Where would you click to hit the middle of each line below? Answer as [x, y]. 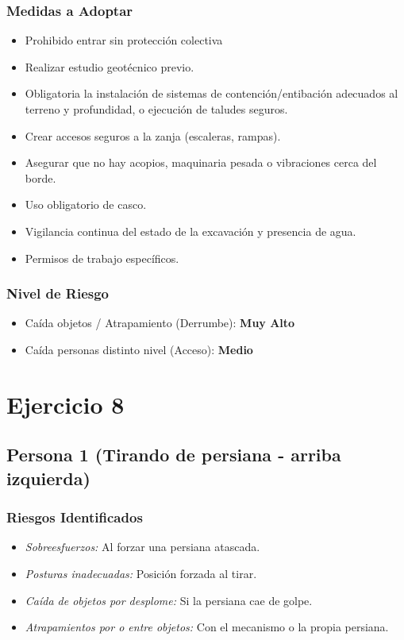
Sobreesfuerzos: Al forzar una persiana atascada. [142, 547]
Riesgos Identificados [75, 517]
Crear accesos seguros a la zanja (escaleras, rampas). [153, 135]
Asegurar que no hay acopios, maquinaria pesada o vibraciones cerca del [201, 162]
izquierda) [48, 478]
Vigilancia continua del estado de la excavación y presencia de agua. [190, 231]
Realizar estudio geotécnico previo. [110, 66]
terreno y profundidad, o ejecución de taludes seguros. [156, 109]
